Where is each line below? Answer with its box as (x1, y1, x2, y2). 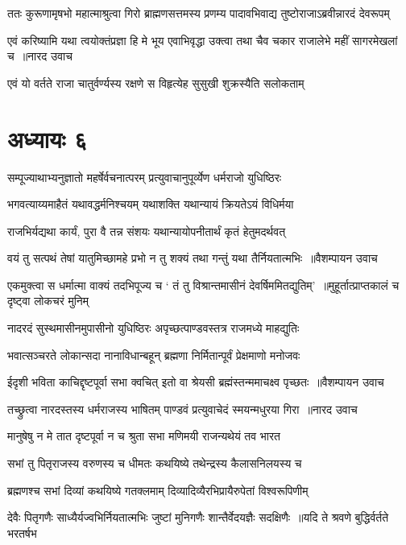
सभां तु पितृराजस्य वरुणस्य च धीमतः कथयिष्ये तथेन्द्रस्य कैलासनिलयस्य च (7, 455, 302, 472)
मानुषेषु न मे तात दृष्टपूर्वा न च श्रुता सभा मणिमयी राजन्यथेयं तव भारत (7, 427, 280, 444)
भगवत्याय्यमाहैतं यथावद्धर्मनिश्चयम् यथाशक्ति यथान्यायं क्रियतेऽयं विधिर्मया (7, 196, 294, 213)
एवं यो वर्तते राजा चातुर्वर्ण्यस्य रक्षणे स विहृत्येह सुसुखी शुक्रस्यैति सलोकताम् (7, 74, 304, 91)
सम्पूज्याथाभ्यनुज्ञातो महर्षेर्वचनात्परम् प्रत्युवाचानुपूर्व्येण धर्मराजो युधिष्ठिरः (7, 168, 282, 185)
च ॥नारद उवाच (7, 47, 72, 64)
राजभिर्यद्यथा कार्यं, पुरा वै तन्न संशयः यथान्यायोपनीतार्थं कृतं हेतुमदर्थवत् (7, 222, 286, 239)
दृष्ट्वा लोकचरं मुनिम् (7, 292, 89, 309)
